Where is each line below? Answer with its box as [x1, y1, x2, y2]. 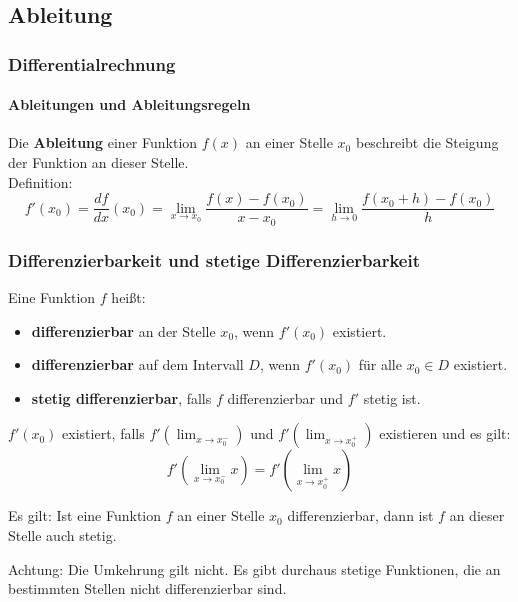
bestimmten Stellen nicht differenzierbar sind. [8, 578, 287, 599]
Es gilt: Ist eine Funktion [8, 505, 162, 526]
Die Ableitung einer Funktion [8, 132, 198, 153]
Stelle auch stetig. [8, 524, 117, 545]
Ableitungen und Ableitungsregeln [8, 94, 251, 115]
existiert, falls [62, 423, 145, 444]
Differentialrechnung [8, 51, 176, 76]
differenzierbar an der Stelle [31, 320, 216, 341]
